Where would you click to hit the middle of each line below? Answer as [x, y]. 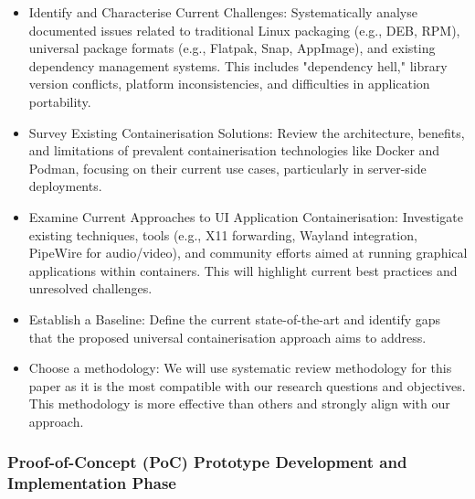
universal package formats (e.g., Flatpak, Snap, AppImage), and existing [232, 48]
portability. [60, 101]
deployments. [65, 186]
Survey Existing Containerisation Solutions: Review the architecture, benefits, [247, 132]
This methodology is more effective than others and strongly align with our [239, 403]
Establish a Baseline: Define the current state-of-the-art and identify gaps [235, 319]
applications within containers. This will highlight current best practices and [243, 270]
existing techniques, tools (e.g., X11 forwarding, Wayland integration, [223, 234]
